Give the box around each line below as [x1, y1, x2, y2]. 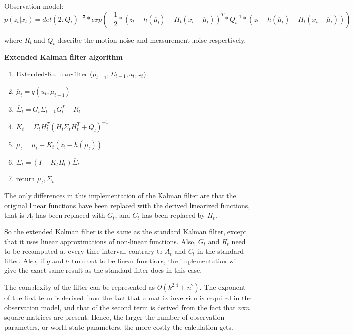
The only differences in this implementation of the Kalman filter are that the [4, 190, 236, 201]
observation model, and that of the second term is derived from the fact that [4, 302, 236, 312]
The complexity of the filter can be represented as [4, 282, 155, 292]
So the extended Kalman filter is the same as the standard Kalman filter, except [4, 226, 247, 237]
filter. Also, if [4, 255, 45, 265]
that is [4, 210, 24, 220]
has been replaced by [142, 210, 205, 220]
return [16, 173, 35, 184]
